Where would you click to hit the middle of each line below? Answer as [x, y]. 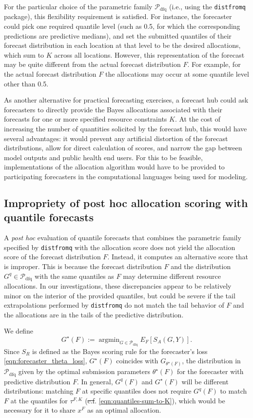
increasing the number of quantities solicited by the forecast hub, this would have [126, 128]
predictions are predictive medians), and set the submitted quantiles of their [118, 35]
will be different [205, 381]
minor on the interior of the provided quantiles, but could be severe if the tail [120, 295]
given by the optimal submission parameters [84, 371]
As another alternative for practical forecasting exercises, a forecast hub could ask [126, 100]
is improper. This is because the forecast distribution [83, 266]
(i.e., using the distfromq [207, 6]
